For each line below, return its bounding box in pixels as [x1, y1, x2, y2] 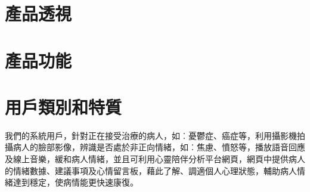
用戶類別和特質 [5, 94, 122, 119]
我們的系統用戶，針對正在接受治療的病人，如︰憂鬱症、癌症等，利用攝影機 [5, 129, 297, 141]
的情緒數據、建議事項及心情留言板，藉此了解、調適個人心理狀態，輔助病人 [5, 164, 297, 176]
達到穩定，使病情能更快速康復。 [13, 176, 138, 188]
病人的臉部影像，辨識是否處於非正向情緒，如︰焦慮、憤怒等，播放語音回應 [13, 141, 305, 153]
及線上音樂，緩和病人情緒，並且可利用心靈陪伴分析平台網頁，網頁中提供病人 [5, 153, 305, 165]
